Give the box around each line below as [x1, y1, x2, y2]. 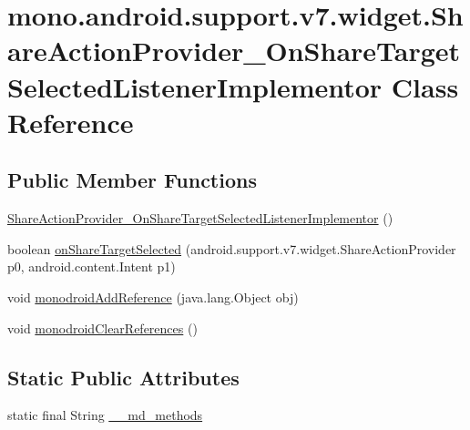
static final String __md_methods [7, 405, 203, 425]
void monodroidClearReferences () [7, 318, 198, 337]
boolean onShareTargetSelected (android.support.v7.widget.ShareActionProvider [7, 239, 456, 258]
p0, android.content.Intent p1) [7, 257, 176, 276]
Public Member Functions [7, 166, 257, 194]
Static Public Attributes [7, 363, 240, 391]
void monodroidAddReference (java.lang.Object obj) [7, 287, 299, 306]
